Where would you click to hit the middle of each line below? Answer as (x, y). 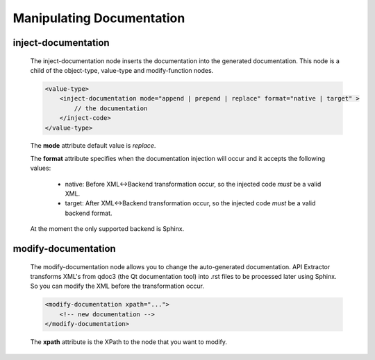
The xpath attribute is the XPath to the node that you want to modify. (128, 342)
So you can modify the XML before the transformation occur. (117, 286)
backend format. (89, 213)
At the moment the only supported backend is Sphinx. (107, 229)
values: (41, 168)
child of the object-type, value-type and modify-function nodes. (122, 70)
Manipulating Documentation (99, 18)
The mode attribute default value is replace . (93, 146)
